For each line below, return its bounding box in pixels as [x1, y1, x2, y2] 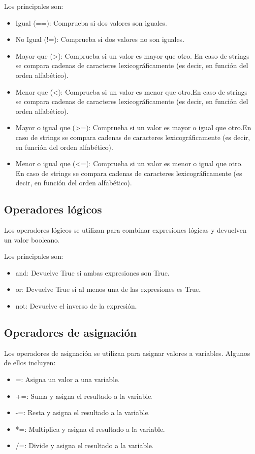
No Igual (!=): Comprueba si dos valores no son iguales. [15, 34, 185, 44]
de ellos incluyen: [4, 357, 56, 368]
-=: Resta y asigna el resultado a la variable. [15, 407, 150, 418]
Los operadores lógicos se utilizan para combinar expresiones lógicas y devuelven [4, 225, 247, 235]
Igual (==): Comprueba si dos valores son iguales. [15, 17, 167, 28]
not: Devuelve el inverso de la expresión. [15, 301, 137, 311]
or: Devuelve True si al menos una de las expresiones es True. [15, 284, 201, 294]
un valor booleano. [4, 234, 60, 244]
